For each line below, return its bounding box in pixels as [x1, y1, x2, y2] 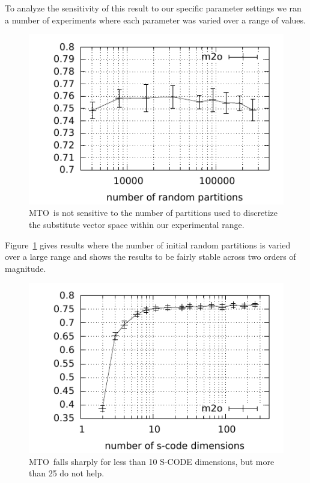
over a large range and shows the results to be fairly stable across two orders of [5, 250, 296, 263]
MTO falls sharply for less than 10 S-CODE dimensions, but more [29, 455, 275, 467]
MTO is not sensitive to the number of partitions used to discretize [29, 206, 278, 219]
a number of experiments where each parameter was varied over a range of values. [5, 13, 306, 26]
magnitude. [5, 262, 46, 274]
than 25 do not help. [29, 467, 105, 479]
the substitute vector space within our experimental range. [29, 218, 245, 231]
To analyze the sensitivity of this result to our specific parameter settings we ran [5, 2, 302, 14]
